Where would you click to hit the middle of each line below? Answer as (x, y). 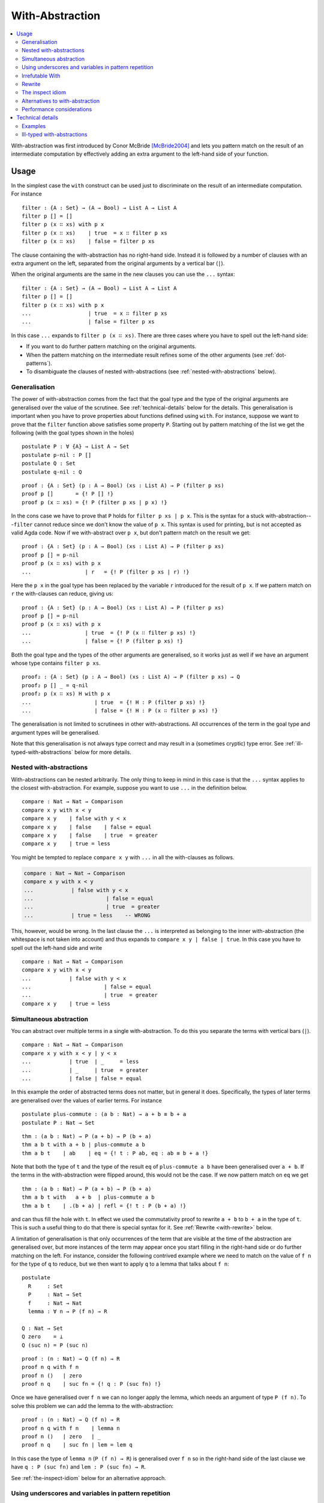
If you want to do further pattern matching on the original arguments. (111, 346)
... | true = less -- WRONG (87, 915)
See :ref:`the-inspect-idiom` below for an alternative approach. (88, 1478)
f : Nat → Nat (55, 1303)
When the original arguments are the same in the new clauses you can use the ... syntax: (123, 274)
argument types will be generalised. (55, 732)
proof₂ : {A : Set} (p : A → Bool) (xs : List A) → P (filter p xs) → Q (131, 677)
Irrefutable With (41, 76)
